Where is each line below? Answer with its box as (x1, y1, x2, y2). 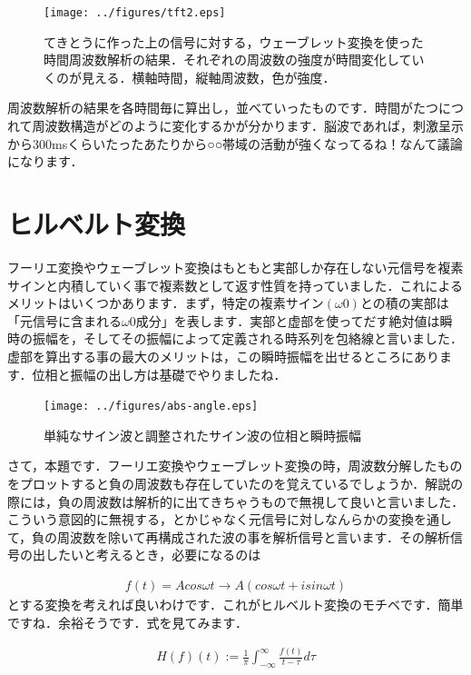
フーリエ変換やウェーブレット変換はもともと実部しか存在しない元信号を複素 (7, 257, 464, 276)
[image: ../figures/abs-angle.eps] (44, 400, 259, 413)
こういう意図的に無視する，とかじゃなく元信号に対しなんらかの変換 (7, 510, 414, 529)
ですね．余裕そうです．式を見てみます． (7, 612, 248, 631)
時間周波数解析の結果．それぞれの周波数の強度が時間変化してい (44, 50, 425, 69)
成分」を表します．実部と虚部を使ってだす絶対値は (135, 311, 440, 330)
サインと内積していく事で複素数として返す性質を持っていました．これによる (7, 275, 464, 294)
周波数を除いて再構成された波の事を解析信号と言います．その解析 (57, 527, 451, 546)
